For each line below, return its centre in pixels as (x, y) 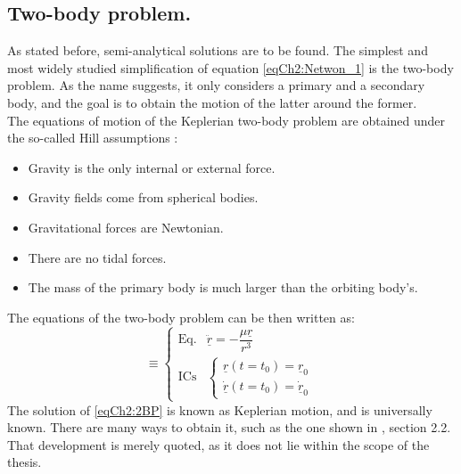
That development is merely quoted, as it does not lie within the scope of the (218, 444)
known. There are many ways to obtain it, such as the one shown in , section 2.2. (229, 427)
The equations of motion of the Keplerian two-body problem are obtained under (226, 120)
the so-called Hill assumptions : (93, 138)
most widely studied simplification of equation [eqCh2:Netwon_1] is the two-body (230, 67)
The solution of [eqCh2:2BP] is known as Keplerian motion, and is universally (220, 409)
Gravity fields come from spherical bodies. (143, 197)
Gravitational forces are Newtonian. (126, 227)
